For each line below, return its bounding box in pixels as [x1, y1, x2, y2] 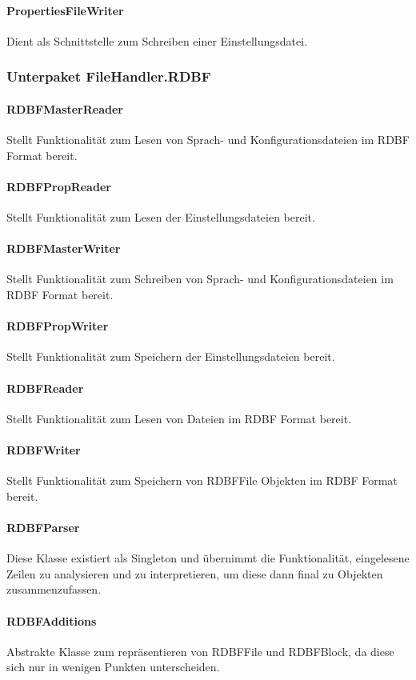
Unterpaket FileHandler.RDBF [6, 66, 211, 86]
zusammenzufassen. [6, 581, 102, 598]
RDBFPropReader [6, 178, 111, 194]
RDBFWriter [6, 441, 81, 458]
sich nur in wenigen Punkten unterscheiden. [6, 658, 220, 675]
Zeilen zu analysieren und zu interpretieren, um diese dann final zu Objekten [6, 565, 383, 582]
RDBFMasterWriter [6, 240, 121, 257]
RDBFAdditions [6, 612, 97, 629]
